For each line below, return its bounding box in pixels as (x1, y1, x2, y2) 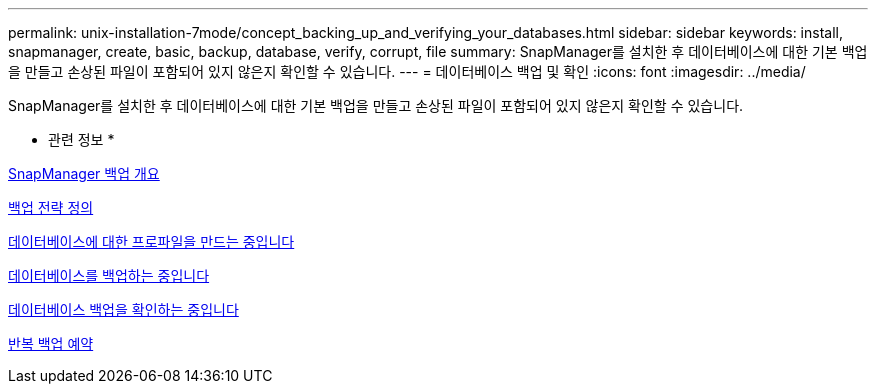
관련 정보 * (48, 131, 115, 148)
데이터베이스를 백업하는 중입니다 (8, 267, 210, 284)
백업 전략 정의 (8, 199, 94, 216)
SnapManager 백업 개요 (8, 165, 160, 182)
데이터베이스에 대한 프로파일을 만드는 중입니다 (8, 233, 295, 250)
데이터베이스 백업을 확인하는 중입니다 (8, 301, 239, 318)
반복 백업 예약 (8, 335, 94, 352)
